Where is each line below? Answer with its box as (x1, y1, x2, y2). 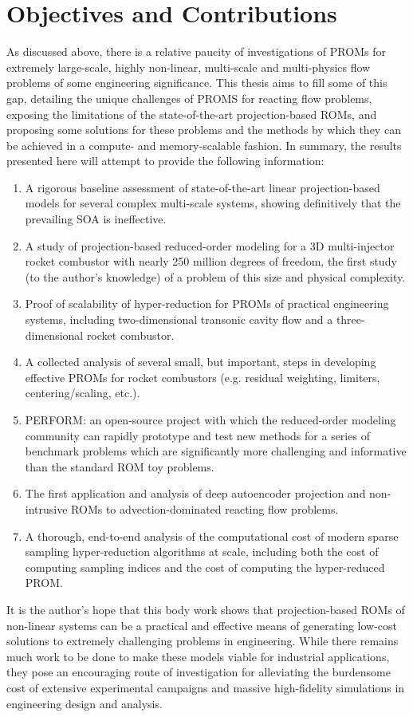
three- (336, 311, 365, 328)
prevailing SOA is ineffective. (25, 211, 167, 227)
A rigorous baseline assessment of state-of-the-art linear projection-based (25, 179, 380, 195)
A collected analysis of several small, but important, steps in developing (25, 353, 376, 370)
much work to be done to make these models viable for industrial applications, (6, 648, 390, 664)
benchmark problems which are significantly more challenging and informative (25, 443, 407, 459)
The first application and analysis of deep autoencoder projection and (25, 485, 366, 502)
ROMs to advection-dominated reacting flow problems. (71, 500, 339, 517)
